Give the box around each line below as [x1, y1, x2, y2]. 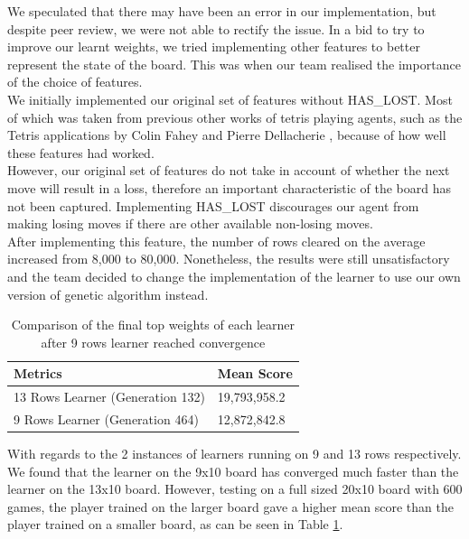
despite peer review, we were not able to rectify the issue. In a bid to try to [7, 19, 425, 38]
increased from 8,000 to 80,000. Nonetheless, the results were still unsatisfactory [7, 249, 450, 268]
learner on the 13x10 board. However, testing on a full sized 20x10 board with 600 [7, 479, 463, 498]
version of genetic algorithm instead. [7, 284, 209, 303]
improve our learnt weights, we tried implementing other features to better [7, 37, 420, 56]
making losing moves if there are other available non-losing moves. [7, 214, 373, 233]
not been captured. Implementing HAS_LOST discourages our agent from [7, 196, 419, 215]
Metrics [14, 364, 62, 383]
